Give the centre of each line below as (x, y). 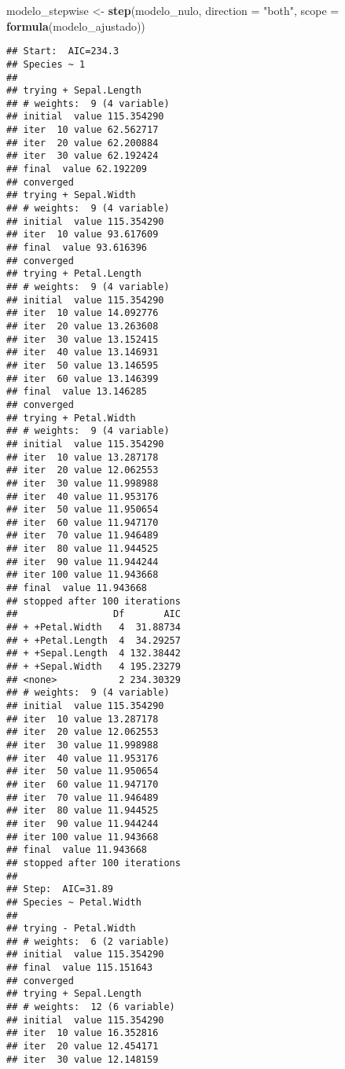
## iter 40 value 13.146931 (83, 353)
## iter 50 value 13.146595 (83, 365)
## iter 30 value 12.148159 (83, 1059)
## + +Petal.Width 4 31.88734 (94, 628)
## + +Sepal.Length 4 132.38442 (94, 654)
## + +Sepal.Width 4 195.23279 (94, 667)
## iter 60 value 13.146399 (83, 378)
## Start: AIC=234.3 (63, 51)
